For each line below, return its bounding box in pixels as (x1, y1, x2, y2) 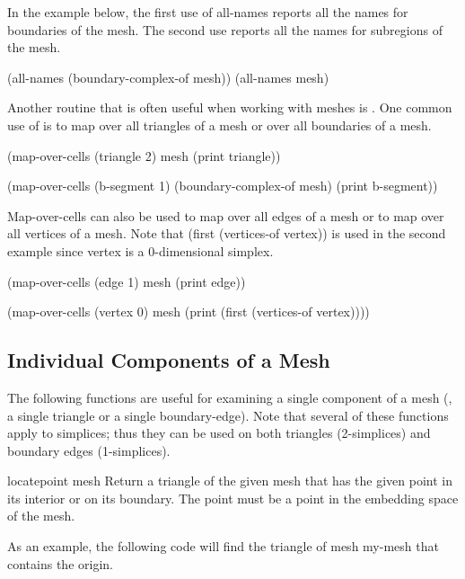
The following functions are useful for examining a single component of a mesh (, (7, 387, 452, 406)
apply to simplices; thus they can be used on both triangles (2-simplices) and (7, 423, 431, 442)
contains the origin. (7, 554, 113, 573)
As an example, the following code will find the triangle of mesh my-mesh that (7, 537, 439, 556)
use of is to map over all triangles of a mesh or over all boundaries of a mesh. (7, 115, 432, 134)
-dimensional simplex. (154, 241, 274, 260)
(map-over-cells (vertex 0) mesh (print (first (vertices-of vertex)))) (7, 302, 370, 321)
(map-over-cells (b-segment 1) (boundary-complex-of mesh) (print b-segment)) (7, 176, 438, 195)
